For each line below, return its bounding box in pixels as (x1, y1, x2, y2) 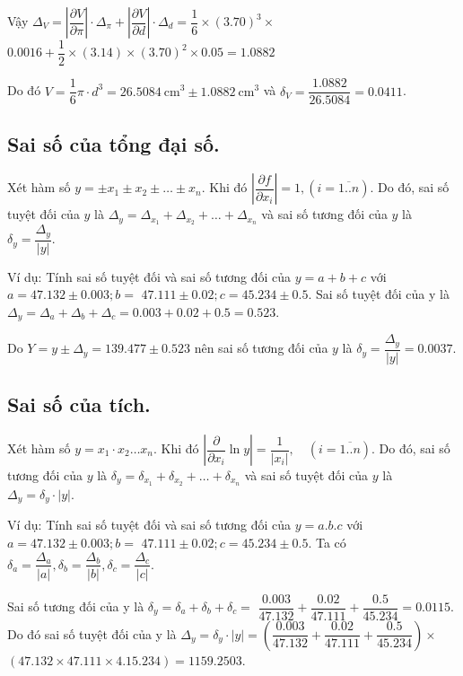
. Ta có (308, 532, 346, 551)
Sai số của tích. (7, 391, 151, 418)
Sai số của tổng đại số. (7, 129, 220, 157)
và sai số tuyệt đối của (244, 466, 369, 484)
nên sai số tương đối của (194, 338, 328, 357)
